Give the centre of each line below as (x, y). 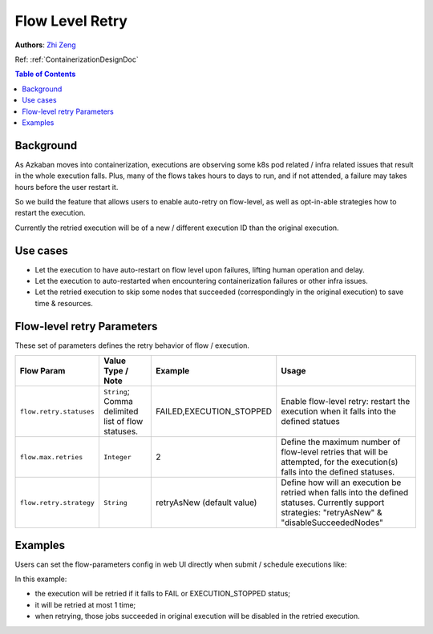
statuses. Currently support (333, 503)
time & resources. (64, 303)
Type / (115, 371)
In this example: (41, 579)
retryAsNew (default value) (206, 503)
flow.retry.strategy (57, 502)
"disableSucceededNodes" (332, 523)
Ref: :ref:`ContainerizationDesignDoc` (77, 59)
